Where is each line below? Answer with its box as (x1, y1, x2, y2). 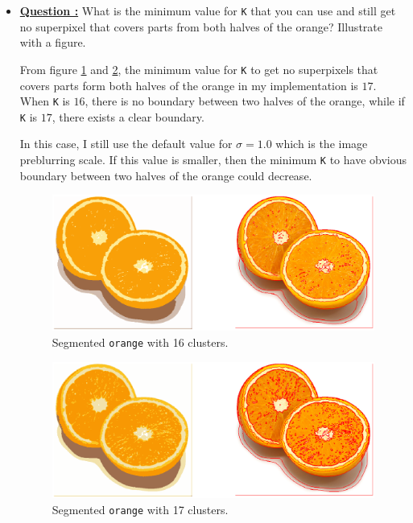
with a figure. (19, 34, 86, 51)
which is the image (275, 135, 368, 152)
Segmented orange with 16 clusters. (52, 334, 229, 351)
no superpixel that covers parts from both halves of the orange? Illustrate (19, 18, 382, 35)
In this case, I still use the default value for (19, 135, 233, 152)
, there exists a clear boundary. (52, 108, 204, 125)
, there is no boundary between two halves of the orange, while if (85, 93, 405, 109)
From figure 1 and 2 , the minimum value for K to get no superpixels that (19, 60, 378, 77)
